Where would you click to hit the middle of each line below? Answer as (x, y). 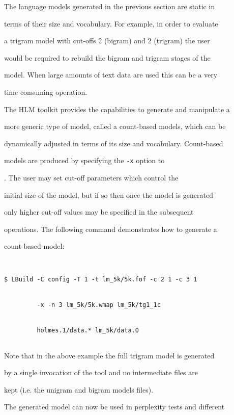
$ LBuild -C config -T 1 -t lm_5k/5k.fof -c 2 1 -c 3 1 (101, 280)
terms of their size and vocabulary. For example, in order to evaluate (111, 23)
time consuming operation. (46, 92)
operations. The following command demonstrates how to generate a (111, 229)
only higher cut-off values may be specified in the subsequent (99, 212)
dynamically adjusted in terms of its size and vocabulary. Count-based (114, 143)
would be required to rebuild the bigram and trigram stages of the (107, 57)
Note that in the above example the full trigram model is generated (109, 355)
